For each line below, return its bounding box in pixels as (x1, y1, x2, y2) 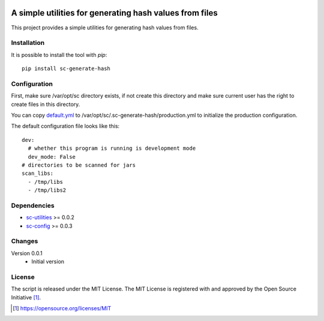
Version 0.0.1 (11, 249, 43, 257)
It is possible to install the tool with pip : (11, 51, 107, 58)
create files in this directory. (11, 101, 80, 108)
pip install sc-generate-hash (22, 65, 111, 72)
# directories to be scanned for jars (22, 162, 136, 168)
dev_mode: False (28, 153, 76, 160)
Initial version (31, 258, 65, 265)
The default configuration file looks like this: (11, 123, 120, 130)
